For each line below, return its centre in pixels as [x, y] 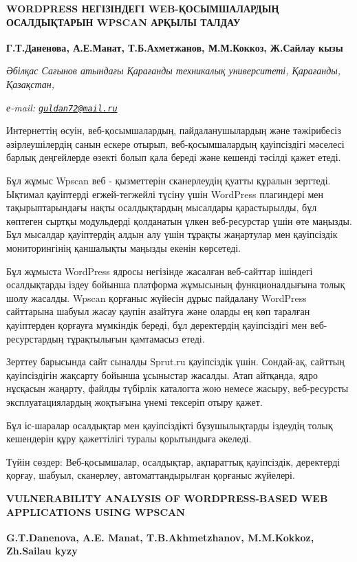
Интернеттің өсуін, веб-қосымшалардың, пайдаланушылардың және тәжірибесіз [174, 130]
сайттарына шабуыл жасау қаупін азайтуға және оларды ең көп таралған [158, 311]
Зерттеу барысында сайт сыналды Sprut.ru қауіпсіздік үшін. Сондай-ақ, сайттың [175, 361]
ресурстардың [35, 338]
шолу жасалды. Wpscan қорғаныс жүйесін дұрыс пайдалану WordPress [156, 298]
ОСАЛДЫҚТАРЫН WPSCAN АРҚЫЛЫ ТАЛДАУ [123, 22]
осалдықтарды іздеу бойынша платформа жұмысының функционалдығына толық [176, 284]
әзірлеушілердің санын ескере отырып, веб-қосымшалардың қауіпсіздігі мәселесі [175, 143]
